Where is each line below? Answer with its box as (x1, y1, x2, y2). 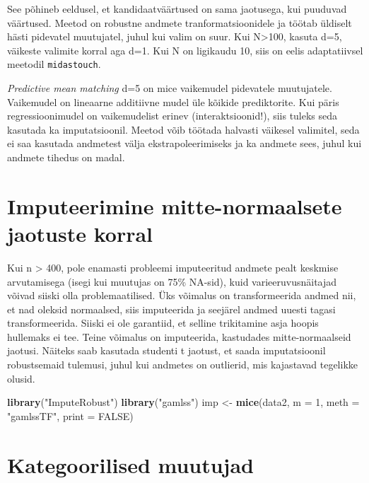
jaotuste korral (7, 219, 153, 248)
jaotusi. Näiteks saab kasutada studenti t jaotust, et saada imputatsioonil (7, 343, 326, 358)
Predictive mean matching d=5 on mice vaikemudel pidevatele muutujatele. (7, 81, 332, 95)
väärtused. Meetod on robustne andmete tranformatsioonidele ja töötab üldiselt (7, 15, 352, 30)
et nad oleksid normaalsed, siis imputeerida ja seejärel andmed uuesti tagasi (7, 301, 336, 316)
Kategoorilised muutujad (7, 450, 254, 479)
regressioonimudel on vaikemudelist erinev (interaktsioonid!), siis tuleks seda (7, 108, 338, 123)
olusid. (7, 371, 35, 385)
